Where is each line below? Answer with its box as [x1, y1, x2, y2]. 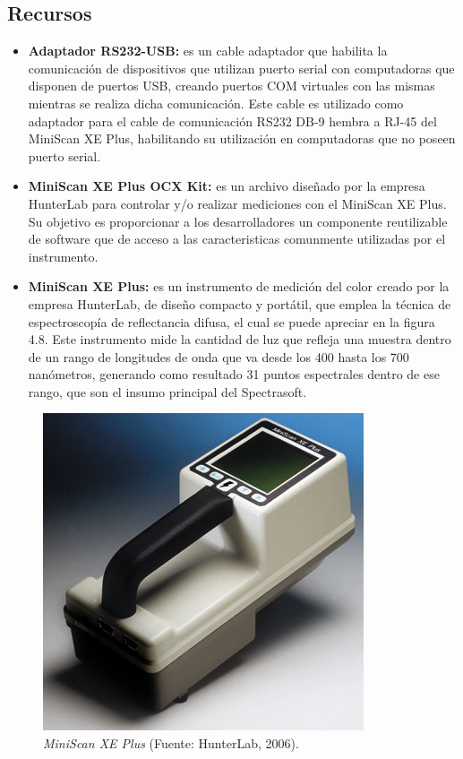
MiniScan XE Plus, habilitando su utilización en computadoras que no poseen [28, 129, 456, 148]
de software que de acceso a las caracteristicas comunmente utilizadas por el [28, 229, 446, 248]
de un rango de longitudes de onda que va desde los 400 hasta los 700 [28, 347, 409, 366]
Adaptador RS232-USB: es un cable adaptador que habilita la [28, 41, 388, 60]
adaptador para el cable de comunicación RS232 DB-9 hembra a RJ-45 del [28, 111, 437, 130]
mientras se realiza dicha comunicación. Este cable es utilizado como [28, 93, 404, 112]
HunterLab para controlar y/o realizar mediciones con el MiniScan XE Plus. [28, 194, 447, 212]
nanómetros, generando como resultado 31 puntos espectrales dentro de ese [28, 365, 440, 384]
